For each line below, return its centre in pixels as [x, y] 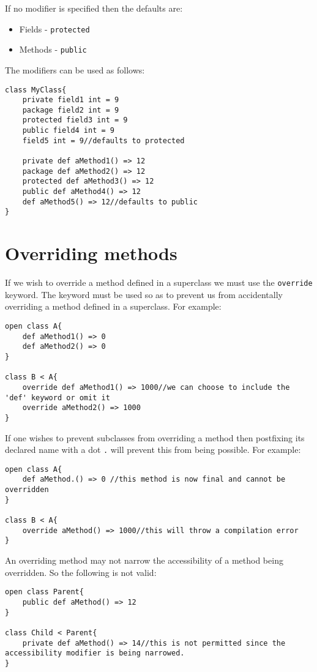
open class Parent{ [44, 592]
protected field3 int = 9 [75, 120]
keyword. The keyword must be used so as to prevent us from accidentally [144, 294]
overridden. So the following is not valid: [81, 572]
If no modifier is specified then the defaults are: [94, 8]
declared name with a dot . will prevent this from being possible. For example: [153, 450]
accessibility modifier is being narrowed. [95, 653]
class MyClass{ [36, 90]
